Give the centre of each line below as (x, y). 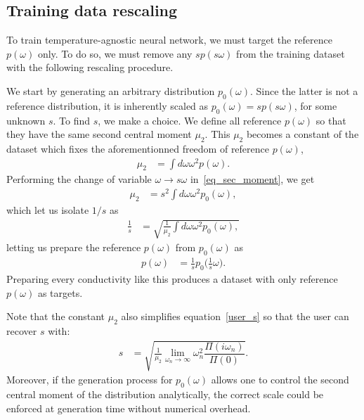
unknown (26, 120)
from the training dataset (291, 53)
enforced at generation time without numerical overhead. (129, 408)
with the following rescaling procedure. (90, 67)
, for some (316, 105)
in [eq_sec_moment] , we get (252, 179)
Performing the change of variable (79, 179)
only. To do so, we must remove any (115, 53)
